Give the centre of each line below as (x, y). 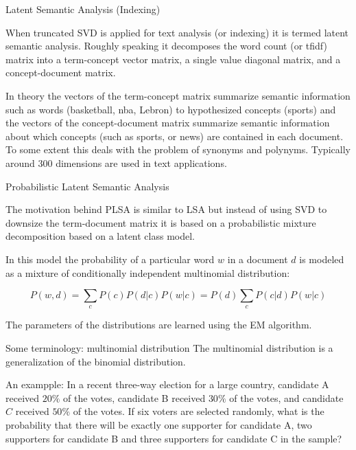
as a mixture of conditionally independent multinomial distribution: (148, 272)
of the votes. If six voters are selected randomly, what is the (199, 411)
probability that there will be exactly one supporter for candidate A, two (159, 425)
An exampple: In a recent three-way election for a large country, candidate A (167, 384)
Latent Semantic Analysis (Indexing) (83, 9)
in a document (258, 259)
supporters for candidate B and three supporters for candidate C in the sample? (174, 438)
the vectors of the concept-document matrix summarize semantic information (168, 123)
